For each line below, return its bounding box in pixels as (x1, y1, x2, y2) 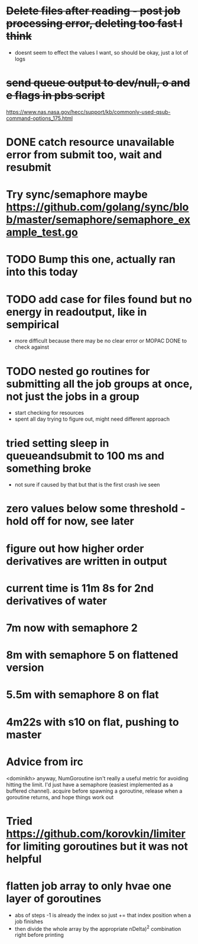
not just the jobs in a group (6, 390, 140, 403)
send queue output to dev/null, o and (6, 76, 190, 90)
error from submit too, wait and (6, 148, 163, 161)
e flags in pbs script (6, 89, 105, 102)
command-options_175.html (6, 115, 73, 122)
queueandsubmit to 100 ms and (6, 449, 164, 462)
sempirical (6, 317, 59, 331)
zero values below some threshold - (6, 502, 186, 516)
